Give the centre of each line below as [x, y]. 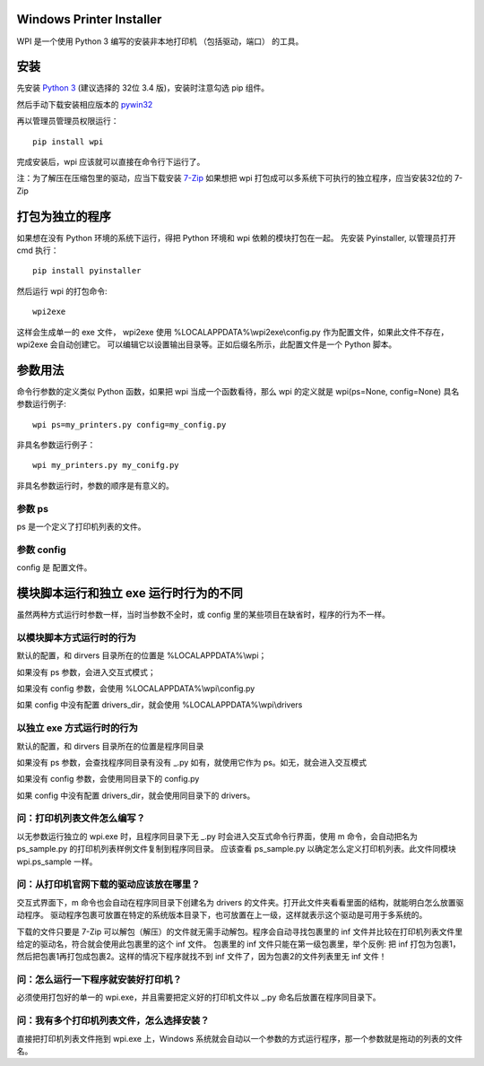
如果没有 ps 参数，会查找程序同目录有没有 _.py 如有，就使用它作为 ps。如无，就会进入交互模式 [192, 762]
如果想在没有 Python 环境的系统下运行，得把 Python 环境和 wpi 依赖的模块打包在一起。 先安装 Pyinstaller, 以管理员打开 [236, 238]
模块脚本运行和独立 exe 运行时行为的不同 [130, 593]
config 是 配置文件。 [54, 568]
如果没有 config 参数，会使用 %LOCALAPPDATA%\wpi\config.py [136, 688]
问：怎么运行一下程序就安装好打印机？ [99, 980]
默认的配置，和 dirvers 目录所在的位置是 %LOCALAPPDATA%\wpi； [142, 655]
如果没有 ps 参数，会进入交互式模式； [86, 672]
